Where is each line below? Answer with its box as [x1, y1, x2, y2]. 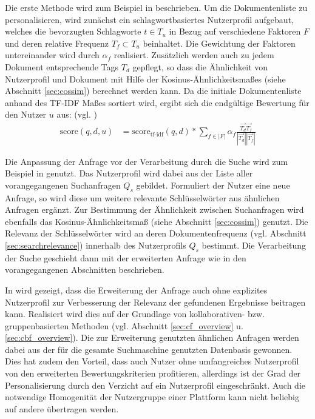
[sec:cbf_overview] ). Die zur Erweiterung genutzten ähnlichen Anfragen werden [5, 331, 299, 344]
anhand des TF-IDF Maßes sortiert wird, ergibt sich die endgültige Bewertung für [5, 96, 310, 109]
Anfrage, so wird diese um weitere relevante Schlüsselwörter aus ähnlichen [5, 191, 280, 204]
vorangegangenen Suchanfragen [5, 178, 121, 191]
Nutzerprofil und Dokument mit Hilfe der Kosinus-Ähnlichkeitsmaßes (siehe [5, 72, 286, 85]
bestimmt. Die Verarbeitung [202, 238, 307, 251]
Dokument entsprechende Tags [5, 60, 119, 73]
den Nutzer [5, 108, 47, 121]
